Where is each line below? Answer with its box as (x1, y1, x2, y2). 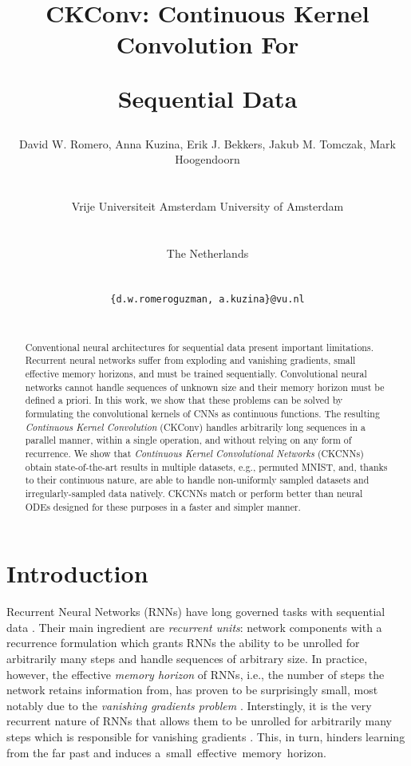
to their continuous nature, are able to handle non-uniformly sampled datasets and (25, 473, 370, 487)
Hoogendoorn (175, 151, 240, 168)
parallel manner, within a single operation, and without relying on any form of (25, 433, 352, 447)
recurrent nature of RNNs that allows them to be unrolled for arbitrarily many (6, 713, 392, 729)
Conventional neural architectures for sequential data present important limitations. (25, 340, 373, 353)
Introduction (6, 557, 148, 590)
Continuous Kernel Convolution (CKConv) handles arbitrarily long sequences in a (25, 420, 366, 433)
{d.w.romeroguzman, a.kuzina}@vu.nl (110, 293, 305, 305)
